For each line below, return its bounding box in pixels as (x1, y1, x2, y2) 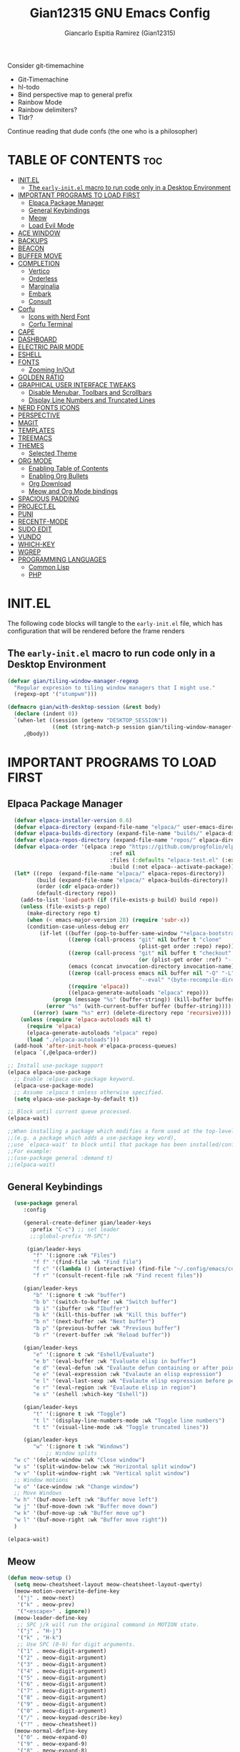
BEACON (17, 244, 45, 252)
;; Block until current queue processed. (7, 1108, 133, 1115)
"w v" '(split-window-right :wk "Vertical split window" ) (14, 1470, 191, 1477)
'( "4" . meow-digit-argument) (16, 1667, 107, 1675)
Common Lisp (28, 562, 70, 571)
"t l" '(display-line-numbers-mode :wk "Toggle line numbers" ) (33, 1417, 225, 1424)
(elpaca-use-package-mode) (14, 1082, 94, 1089)
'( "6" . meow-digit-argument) (16, 1681, 107, 1688)
